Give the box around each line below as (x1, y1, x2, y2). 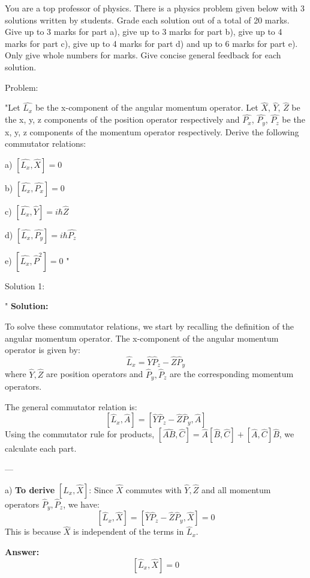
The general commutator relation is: (5, 400, 137, 413)
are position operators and (46, 367, 143, 380)
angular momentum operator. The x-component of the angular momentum (5, 331, 279, 344)
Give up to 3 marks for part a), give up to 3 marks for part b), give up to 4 (5, 25, 282, 38)
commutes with (125, 483, 182, 496)
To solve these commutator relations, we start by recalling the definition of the (5, 320, 294, 333)
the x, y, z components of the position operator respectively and (5, 113, 240, 126)
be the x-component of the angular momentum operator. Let (35, 101, 258, 114)
